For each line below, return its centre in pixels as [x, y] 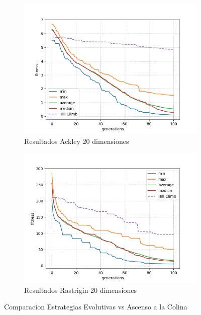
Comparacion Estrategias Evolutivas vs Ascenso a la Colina [96, 307]
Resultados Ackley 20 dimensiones [77, 141]
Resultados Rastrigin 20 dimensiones [81, 290]
